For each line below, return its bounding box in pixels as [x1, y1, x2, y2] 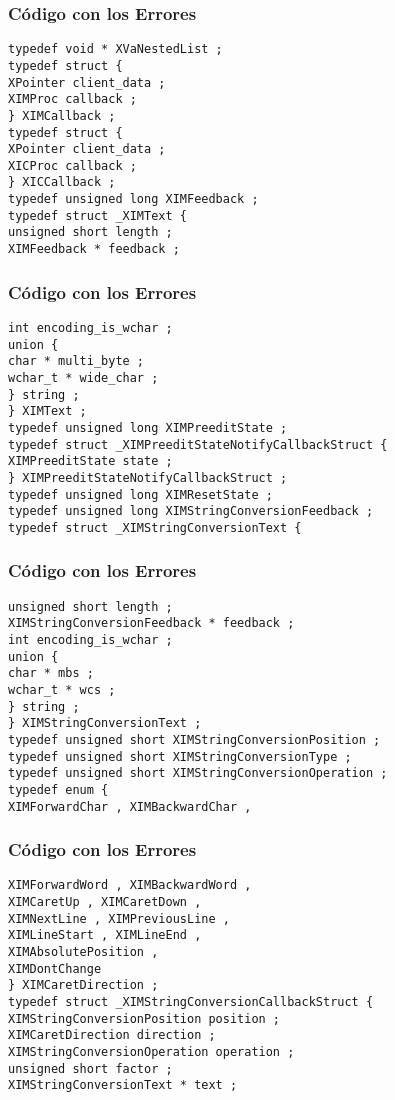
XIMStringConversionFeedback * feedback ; [8, 616, 295, 631]
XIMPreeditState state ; [8, 454, 173, 469]
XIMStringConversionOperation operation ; [8, 1045, 295, 1060]
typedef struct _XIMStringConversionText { [8, 520, 302, 535]
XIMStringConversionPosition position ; [8, 1011, 281, 1026]
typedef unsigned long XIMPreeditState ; [8, 420, 288, 435]
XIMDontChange [8, 961, 102, 976]
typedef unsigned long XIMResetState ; [8, 487, 273, 502]
